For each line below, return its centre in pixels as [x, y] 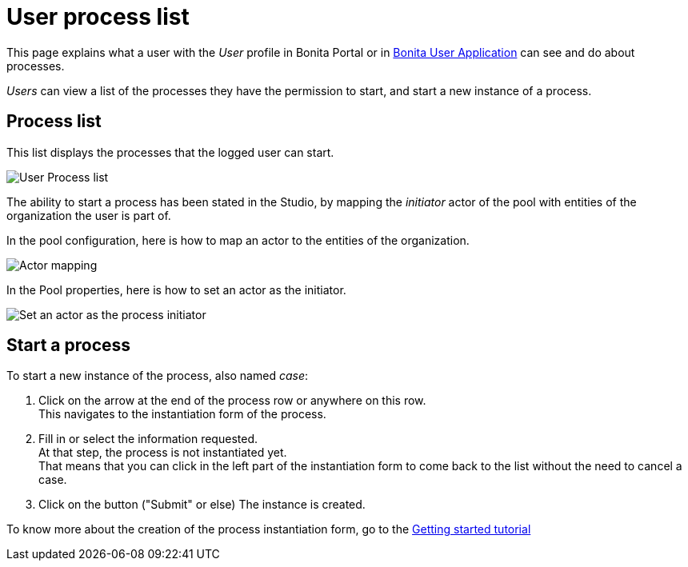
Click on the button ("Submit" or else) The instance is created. [202, 505]
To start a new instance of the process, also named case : [158, 376]
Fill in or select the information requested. [148, 439]
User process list [98, 17]
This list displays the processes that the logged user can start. [170, 152]
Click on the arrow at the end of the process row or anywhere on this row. [232, 401]
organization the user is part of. [89, 215]
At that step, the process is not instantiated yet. [163, 453]
